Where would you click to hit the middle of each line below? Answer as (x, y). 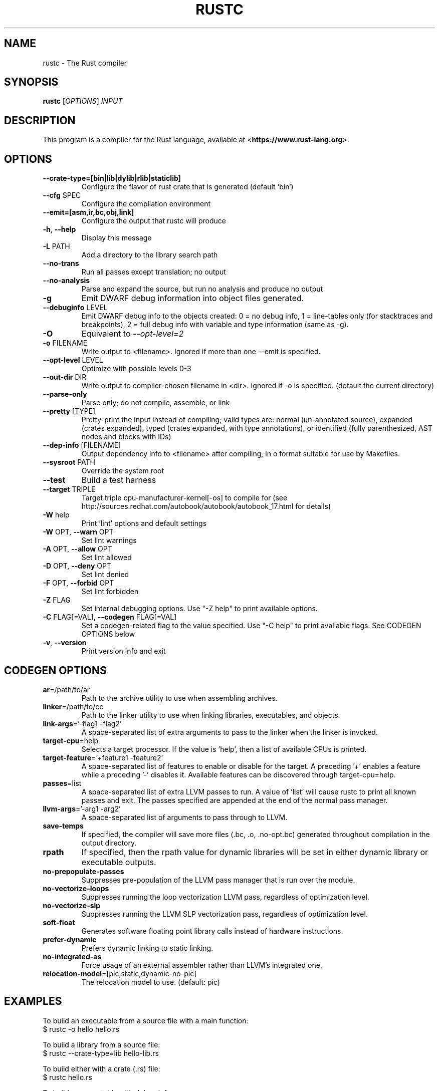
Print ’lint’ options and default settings (144, 523)
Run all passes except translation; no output (154, 272)
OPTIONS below (108, 634)
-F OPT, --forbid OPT (78, 583)
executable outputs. (119, 862)
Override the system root (123, 471)
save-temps (63, 826)
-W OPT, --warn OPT (78, 532)
